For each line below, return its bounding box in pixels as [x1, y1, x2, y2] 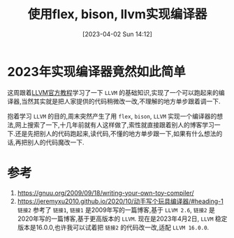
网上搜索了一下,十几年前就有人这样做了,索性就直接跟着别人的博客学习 [15, 120, 215, 129]
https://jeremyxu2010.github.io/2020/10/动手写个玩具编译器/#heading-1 [17, 197, 224, 205]
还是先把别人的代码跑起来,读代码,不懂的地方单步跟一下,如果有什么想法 [15, 129, 217, 137]
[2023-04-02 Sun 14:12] [82, 29, 152, 38]
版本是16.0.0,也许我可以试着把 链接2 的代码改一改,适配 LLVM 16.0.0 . [17, 223, 210, 231]
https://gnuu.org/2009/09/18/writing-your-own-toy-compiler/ [17, 188, 194, 197]
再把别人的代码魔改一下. [15, 137, 85, 147]
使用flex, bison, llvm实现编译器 [27, 6, 207, 22]
